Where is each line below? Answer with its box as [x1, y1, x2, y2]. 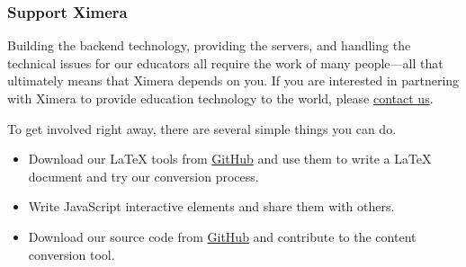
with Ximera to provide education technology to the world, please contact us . [7, 89, 434, 107]
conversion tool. [28, 245, 115, 263]
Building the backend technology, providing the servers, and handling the [7, 36, 411, 55]
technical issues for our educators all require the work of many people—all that [7, 53, 444, 72]
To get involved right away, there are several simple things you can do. [7, 119, 397, 138]
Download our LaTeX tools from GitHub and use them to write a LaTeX [28, 149, 432, 168]
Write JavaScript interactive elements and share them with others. [28, 197, 395, 216]
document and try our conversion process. [28, 166, 259, 185]
